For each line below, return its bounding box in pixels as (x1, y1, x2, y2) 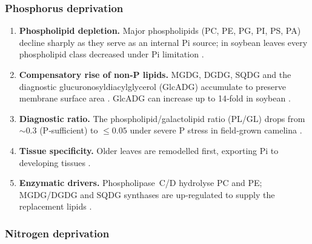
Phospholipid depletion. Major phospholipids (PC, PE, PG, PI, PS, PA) (19, 24, 301, 37)
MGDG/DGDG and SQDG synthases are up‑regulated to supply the (19, 188, 275, 201)
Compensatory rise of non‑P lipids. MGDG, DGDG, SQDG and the (19, 68, 291, 80)
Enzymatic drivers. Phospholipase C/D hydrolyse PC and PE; (19, 176, 262, 189)
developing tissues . (19, 156, 91, 169)
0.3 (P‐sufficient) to (25, 124, 98, 136)
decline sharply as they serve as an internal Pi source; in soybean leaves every (19, 36, 308, 48)
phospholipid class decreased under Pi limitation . (19, 48, 204, 60)
